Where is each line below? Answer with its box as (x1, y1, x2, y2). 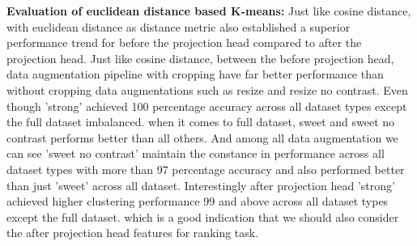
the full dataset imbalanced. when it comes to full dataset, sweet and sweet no (6, 113, 395, 130)
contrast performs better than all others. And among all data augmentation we (6, 129, 398, 146)
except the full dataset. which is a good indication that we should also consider (6, 208, 399, 225)
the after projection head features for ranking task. (6, 224, 259, 241)
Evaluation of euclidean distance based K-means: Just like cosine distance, (6, 2, 411, 19)
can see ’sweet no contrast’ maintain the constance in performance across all (6, 145, 385, 162)
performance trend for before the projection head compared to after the (6, 34, 362, 51)
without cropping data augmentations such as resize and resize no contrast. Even (6, 81, 408, 98)
